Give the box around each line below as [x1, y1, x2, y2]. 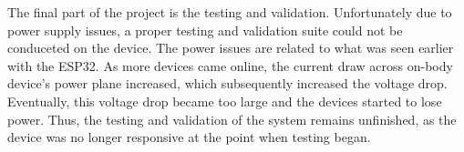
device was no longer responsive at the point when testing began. [7, 127, 371, 147]
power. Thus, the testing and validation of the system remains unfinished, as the [7, 109, 457, 128]
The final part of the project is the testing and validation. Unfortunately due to [7, 3, 452, 21]
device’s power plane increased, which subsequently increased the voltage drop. [7, 74, 448, 93]
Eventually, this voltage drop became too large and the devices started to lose [7, 91, 442, 110]
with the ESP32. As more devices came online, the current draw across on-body [7, 56, 453, 75]
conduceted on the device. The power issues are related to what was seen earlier [7, 38, 454, 57]
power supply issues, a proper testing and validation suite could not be [7, 20, 403, 39]
